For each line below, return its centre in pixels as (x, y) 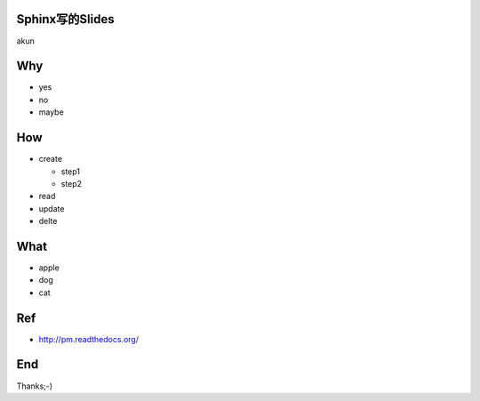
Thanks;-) (35, 386)
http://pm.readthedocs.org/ (89, 339)
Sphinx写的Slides (65, 19)
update (52, 208)
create (50, 159)
